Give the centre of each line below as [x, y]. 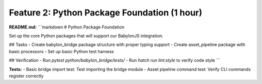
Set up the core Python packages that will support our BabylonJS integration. [86, 36]
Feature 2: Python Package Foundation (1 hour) [106, 13]
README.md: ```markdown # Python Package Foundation [67, 27]
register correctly [26, 76]
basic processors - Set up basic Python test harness [61, 51]
